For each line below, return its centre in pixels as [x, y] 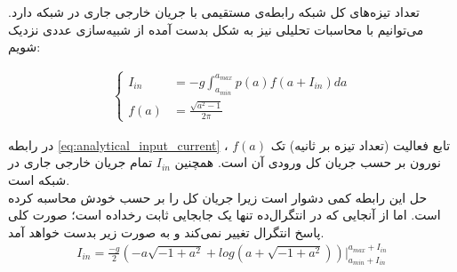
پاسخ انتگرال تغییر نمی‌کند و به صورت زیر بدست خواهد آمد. [166, 232]
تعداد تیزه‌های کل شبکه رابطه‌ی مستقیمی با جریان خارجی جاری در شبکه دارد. [214, 12]
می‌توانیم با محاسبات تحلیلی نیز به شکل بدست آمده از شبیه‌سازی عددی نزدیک [216, 29]
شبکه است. [39, 180]
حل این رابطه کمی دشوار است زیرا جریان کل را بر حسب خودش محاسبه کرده [218, 197]
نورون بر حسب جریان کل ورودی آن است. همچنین [308, 162]
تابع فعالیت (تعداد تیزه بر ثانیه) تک [361, 144]
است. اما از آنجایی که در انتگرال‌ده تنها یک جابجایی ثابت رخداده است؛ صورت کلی [224, 215]
